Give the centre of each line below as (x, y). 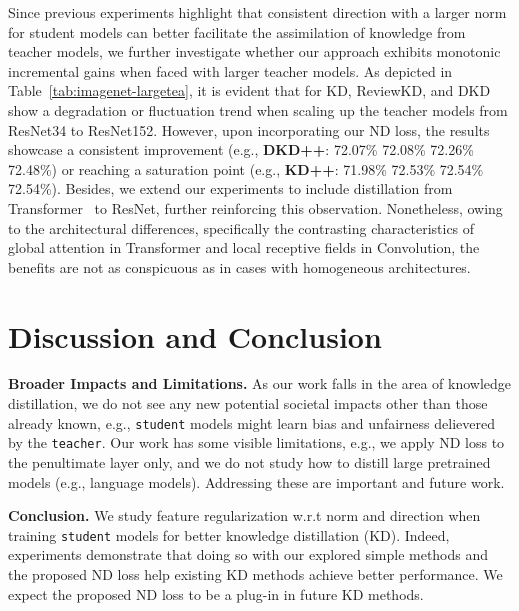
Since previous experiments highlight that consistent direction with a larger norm (257, 12)
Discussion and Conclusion (195, 335)
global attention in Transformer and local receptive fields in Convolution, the (244, 247)
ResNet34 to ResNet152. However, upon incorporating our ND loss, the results (249, 129)
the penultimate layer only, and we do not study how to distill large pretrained (249, 461)
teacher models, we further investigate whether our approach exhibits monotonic (254, 51)
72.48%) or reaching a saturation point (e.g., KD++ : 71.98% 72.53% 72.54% (246, 168)
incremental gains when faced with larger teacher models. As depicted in (230, 70)
